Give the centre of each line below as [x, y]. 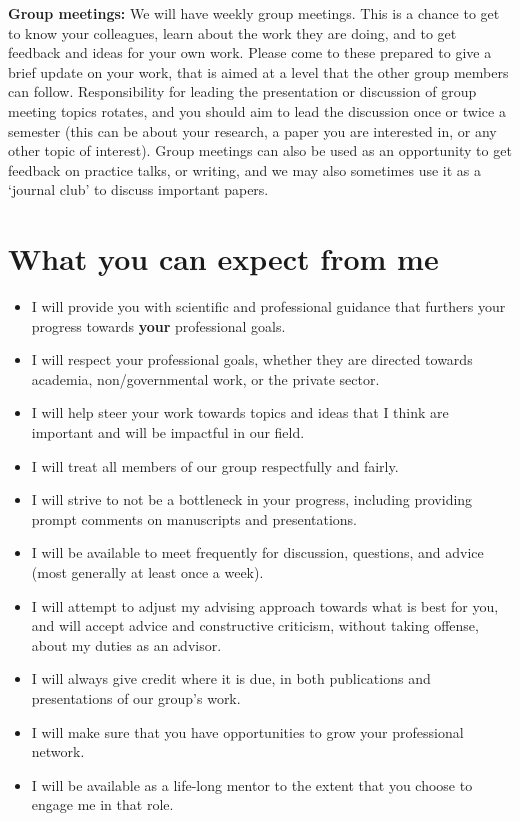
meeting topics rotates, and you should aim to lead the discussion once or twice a [257, 110]
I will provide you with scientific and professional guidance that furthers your [268, 306]
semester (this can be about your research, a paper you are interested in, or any [252, 130]
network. [58, 751]
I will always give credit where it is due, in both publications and [231, 678]
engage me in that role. [102, 804]
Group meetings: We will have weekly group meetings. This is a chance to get [254, 13]
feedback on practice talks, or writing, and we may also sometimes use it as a [245, 169]
